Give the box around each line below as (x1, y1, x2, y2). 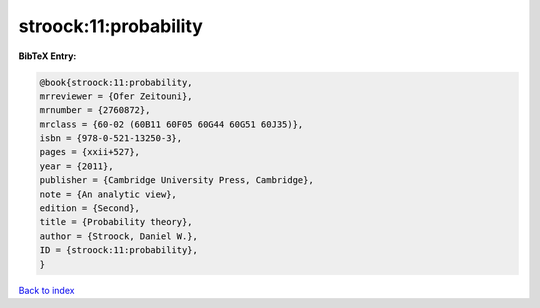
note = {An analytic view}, (39, 188, 177, 200)
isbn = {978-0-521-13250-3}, (39, 133, 183, 144)
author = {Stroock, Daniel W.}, (39, 230, 199, 242)
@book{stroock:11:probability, (39, 76, 194, 88)
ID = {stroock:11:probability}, (39, 245, 199, 256)
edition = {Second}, (39, 203, 140, 214)
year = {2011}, (39, 160, 114, 172)
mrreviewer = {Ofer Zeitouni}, (39, 90, 194, 102)
